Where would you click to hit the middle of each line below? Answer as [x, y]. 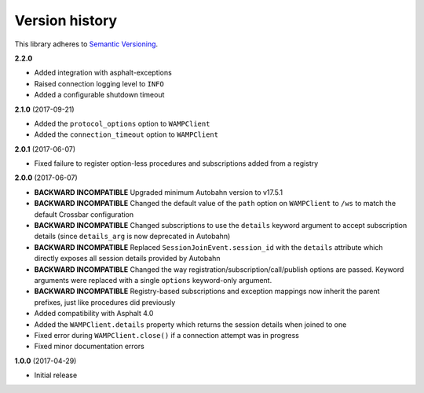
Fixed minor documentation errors [89, 347]
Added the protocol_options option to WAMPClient [122, 123]
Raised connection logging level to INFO [99, 83]
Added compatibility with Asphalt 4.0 [94, 314]
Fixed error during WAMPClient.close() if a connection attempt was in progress [167, 335]
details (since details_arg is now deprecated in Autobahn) [132, 237]
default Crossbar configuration [84, 214]
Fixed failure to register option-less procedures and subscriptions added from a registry [176, 163]
